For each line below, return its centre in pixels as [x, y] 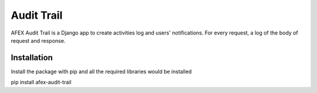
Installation [32, 58]
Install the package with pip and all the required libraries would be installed [101, 71]
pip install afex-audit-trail [41, 82]
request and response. [38, 40]
